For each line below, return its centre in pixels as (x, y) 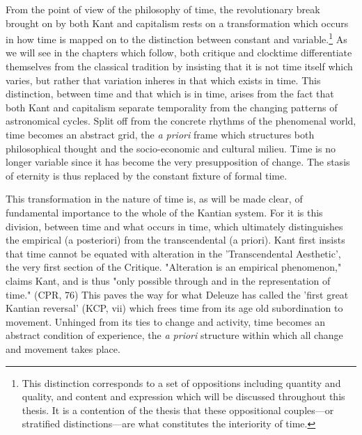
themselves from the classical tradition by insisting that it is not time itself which (179, 66)
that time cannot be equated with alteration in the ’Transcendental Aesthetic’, (173, 253)
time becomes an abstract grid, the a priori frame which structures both (160, 134)
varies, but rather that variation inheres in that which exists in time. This (163, 80)
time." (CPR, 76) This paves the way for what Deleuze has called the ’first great (177, 294)
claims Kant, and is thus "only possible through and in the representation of (168, 280)
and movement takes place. (63, 348)
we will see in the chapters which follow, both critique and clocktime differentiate (179, 53)
